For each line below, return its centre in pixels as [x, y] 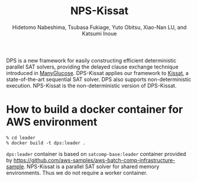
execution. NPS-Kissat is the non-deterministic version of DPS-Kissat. [91, 85]
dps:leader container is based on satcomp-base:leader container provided [96, 154]
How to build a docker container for [95, 110]
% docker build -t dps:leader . [46, 143]
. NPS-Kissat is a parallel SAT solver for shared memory [91, 166]
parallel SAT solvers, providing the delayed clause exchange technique [92, 67]
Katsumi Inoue [99, 33]
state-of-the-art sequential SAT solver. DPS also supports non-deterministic [98, 79]
